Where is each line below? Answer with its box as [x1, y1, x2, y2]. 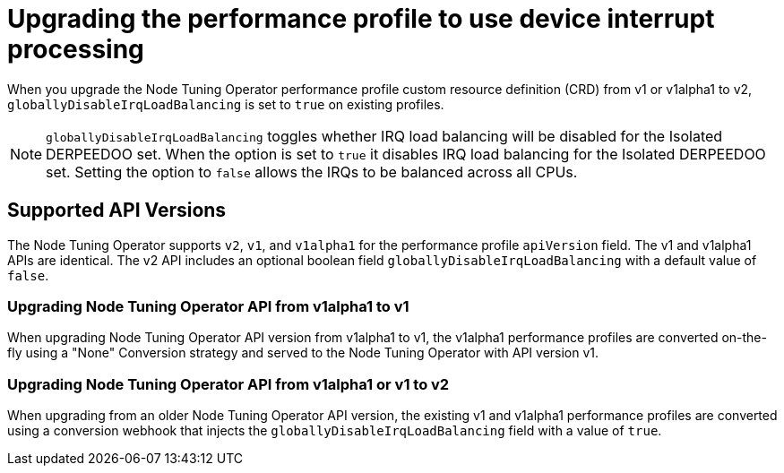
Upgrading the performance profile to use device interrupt [7, 4, 715, 34]
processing [7, 34, 144, 64]
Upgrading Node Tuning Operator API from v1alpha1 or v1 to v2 [7, 374, 450, 393]
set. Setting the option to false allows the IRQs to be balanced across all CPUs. [46, 162, 578, 181]
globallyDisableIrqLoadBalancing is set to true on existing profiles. [7, 96, 444, 112]
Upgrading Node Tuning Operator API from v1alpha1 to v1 [7, 297, 409, 315]
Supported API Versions [7, 199, 227, 222]
